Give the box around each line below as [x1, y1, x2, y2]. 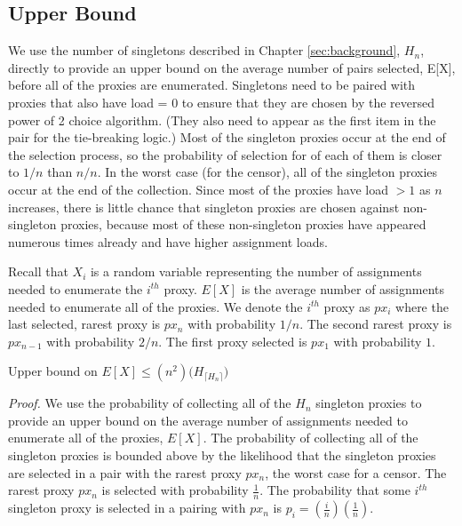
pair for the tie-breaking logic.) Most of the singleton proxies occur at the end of [8, 128, 446, 147]
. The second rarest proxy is [299, 315, 452, 333]
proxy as [323, 297, 370, 315]
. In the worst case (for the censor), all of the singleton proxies [97, 163, 438, 181]
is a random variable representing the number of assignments [90, 262, 422, 281]
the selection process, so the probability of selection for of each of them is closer [8, 145, 442, 163]
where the [395, 297, 449, 315]
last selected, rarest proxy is [8, 315, 161, 333]
